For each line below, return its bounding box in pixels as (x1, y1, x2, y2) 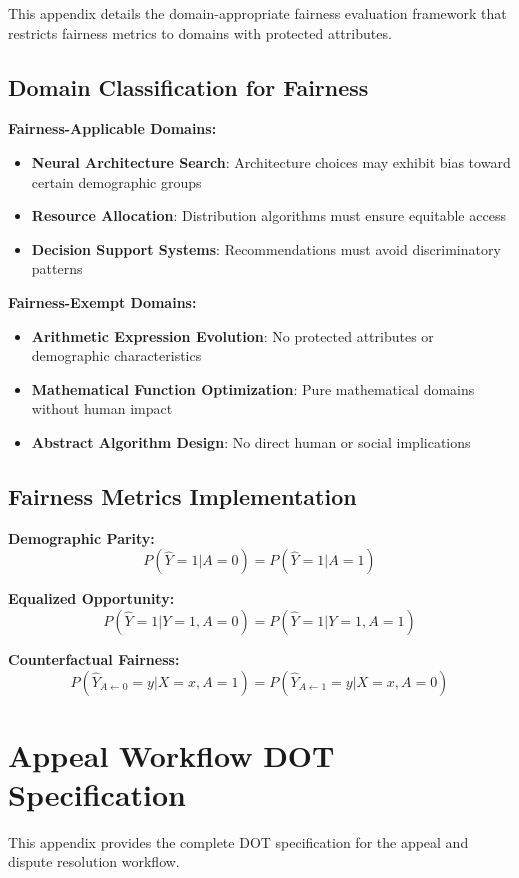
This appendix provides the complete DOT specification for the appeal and (8, 831, 469, 852)
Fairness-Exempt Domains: (8, 291, 197, 312)
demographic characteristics (31, 345, 202, 366)
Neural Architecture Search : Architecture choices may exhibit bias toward (31, 151, 511, 172)
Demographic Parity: (8, 527, 155, 548)
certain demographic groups (31, 171, 202, 192)
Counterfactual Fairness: (8, 648, 180, 669)
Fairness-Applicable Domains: (8, 118, 217, 139)
